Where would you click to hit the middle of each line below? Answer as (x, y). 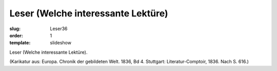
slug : (15, 29)
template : (20, 43)
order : (16, 35)
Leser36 (59, 29)
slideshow (61, 43)
